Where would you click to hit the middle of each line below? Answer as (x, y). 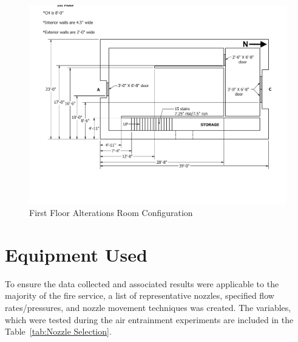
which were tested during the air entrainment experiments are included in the (149, 319)
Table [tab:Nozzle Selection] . (58, 331)
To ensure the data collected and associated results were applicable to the (142, 283)
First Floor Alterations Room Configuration (111, 213)
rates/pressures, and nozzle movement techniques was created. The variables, (148, 308)
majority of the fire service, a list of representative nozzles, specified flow (140, 295)
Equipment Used (76, 254)
